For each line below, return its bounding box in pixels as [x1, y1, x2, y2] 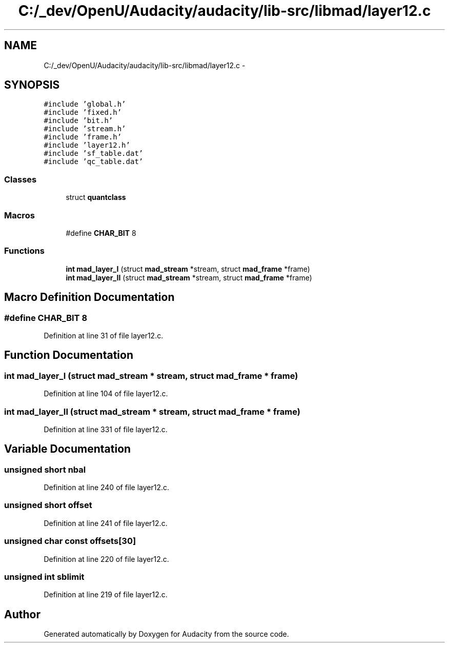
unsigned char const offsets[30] [4, 536, 136, 547]
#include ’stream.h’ [44, 125, 126, 133]
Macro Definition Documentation [4, 291, 175, 304]
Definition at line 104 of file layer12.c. [44, 389, 168, 398]
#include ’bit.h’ [44, 116, 113, 125]
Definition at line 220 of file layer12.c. [44, 554, 169, 563]
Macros [4, 210, 35, 220]
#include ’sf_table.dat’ [44, 149, 144, 158]
